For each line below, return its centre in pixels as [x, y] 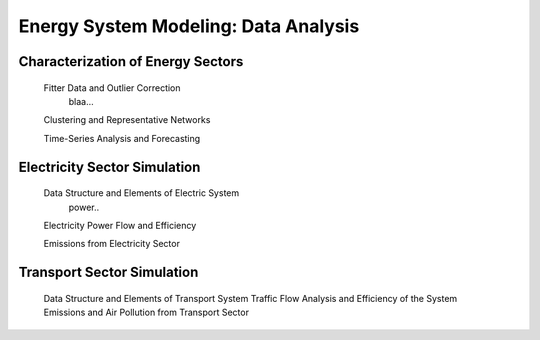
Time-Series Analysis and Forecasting [122, 138]
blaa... [81, 101]
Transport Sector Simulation [108, 272]
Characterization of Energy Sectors [131, 61]
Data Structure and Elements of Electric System [141, 193]
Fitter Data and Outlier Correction [112, 87]
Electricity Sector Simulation [109, 166]
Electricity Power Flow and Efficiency [120, 225]
